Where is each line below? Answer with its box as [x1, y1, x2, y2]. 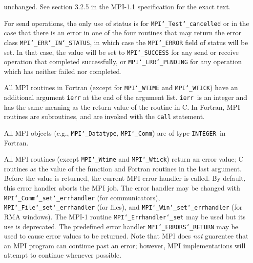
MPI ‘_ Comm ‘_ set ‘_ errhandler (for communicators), [4, 192, 160, 202]
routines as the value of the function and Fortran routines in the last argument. [4, 163, 242, 173]
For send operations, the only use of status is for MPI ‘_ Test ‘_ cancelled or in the [4, 18, 249, 28]
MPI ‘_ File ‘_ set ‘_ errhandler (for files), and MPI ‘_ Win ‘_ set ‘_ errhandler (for [4, 202, 243, 212]
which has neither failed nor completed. [4, 66, 122, 76]
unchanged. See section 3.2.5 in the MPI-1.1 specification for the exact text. [4, 1, 231, 11]
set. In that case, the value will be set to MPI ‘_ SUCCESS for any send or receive [4, 47, 239, 57]
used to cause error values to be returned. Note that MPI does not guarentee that [4, 231, 249, 241]
